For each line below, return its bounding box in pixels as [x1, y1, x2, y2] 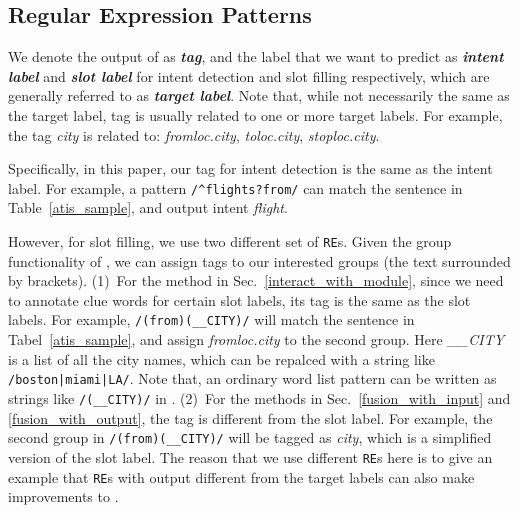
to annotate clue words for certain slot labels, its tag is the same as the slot [8, 289, 471, 310]
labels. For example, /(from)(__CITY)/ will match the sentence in [8, 309, 415, 330]
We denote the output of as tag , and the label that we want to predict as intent [8, 46, 504, 67]
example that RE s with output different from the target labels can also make [8, 466, 475, 487]
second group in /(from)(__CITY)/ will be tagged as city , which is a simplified [8, 427, 492, 448]
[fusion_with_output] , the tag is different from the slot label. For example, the [8, 407, 493, 428]
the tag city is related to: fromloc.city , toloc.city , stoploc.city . [8, 124, 380, 145]
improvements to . [8, 486, 119, 507]
